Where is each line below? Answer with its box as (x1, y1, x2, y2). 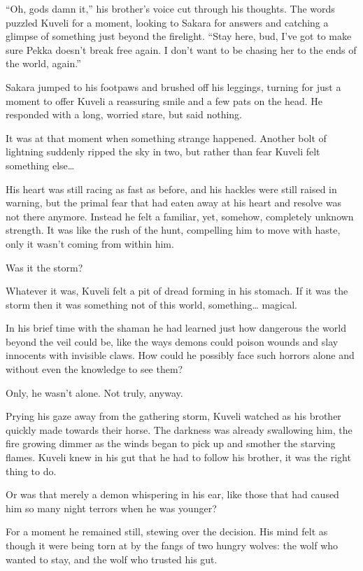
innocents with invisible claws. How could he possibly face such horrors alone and (6, 348, 355, 362)
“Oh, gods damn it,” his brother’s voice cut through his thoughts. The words (6, 1, 335, 15)
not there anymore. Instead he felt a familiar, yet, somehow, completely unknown (6, 209, 354, 223)
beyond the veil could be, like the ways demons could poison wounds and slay (6, 334, 339, 348)
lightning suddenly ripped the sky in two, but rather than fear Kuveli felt (6, 144, 320, 159)
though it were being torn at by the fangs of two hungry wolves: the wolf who (6, 538, 339, 552)
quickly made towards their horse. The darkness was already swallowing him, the (6, 422, 353, 437)
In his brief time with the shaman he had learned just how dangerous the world (6, 320, 346, 335)
